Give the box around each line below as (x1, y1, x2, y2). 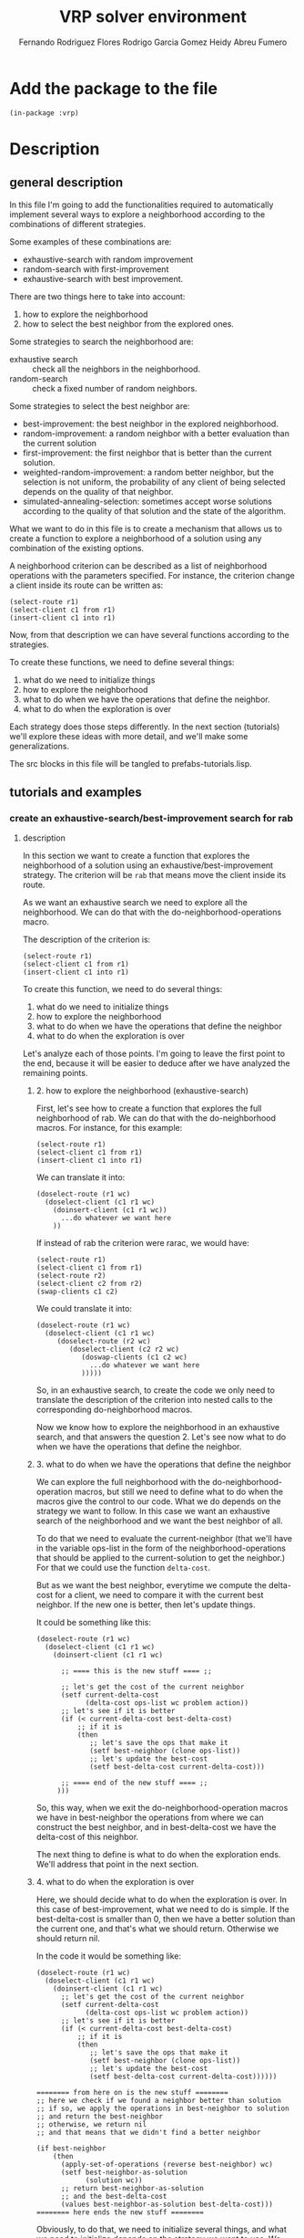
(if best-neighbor (35, 2144, 106, 2153)
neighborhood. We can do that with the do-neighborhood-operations (22, 906, 282, 918)
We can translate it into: (35, 1172, 126, 1183)
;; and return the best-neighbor (35, 2112, 164, 2121)
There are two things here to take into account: (9, 290, 186, 302)
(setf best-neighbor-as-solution (60, 2168, 188, 2178)
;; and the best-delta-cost (60, 2192, 167, 2201)
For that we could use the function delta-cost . (35, 1563, 211, 1574)
